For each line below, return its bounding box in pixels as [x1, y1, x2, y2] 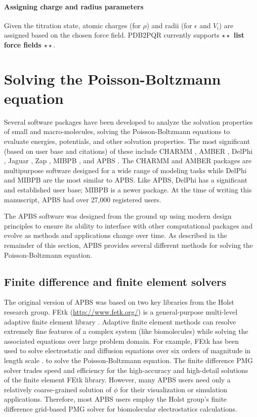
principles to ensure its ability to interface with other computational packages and [4, 220, 253, 231]
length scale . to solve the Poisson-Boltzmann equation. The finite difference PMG [4, 355, 253, 365]
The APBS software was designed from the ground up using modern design [4, 211, 232, 221]
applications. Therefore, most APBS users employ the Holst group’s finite [4, 394, 227, 404]
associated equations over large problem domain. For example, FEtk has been [4, 335, 239, 346]
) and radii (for [146, 20, 192, 30]
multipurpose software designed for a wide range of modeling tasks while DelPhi [4, 165, 247, 175]
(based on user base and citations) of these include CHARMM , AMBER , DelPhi [4, 145, 253, 156]
